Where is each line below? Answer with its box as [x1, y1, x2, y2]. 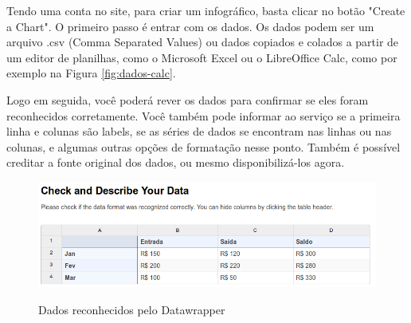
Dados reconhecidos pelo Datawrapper [38, 301, 225, 317]
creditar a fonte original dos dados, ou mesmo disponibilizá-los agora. [6, 154, 345, 171]
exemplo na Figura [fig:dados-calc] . [6, 65, 176, 81]
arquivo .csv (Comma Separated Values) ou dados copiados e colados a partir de [6, 33, 399, 50]
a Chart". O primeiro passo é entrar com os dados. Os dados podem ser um [6, 18, 374, 34]
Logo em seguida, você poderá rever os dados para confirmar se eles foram [6, 91, 369, 108]
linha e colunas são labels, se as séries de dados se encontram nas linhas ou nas [6, 123, 392, 140]
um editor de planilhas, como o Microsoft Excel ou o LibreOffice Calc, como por [6, 49, 397, 65]
